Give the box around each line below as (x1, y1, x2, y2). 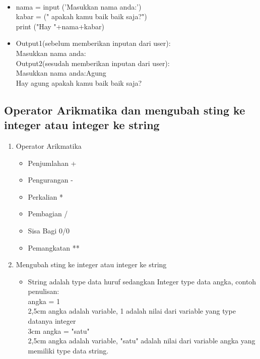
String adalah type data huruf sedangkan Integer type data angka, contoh (28, 276, 256, 286)
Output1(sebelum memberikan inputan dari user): (16, 38, 171, 48)
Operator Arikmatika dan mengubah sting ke (4, 102, 245, 117)
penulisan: (28, 286, 59, 296)
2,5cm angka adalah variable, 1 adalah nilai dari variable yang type (28, 306, 236, 316)
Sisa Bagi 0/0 (28, 225, 70, 235)
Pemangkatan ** (28, 242, 80, 253)
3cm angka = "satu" (28, 325, 90, 336)
